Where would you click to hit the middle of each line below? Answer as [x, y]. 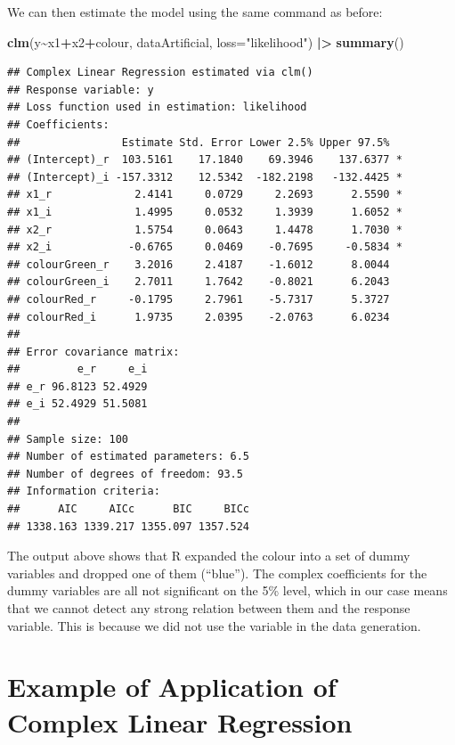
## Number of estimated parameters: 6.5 [129, 457]
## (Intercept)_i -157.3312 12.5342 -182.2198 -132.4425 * [205, 177]
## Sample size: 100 [68, 439]
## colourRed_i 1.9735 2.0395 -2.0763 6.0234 [199, 317]
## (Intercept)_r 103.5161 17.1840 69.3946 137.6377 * [205, 160]
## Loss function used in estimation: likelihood [157, 107]
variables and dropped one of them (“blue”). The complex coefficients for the [217, 573]
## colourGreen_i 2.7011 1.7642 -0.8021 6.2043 [199, 282]
